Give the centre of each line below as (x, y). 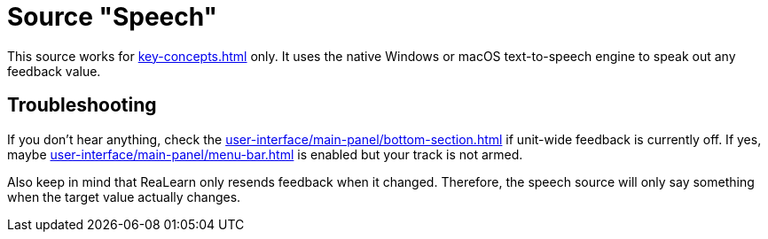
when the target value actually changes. (124, 197)
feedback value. (54, 71)
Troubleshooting (82, 105)
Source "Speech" (113, 17)
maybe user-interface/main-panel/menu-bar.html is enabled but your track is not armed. (265, 154)
